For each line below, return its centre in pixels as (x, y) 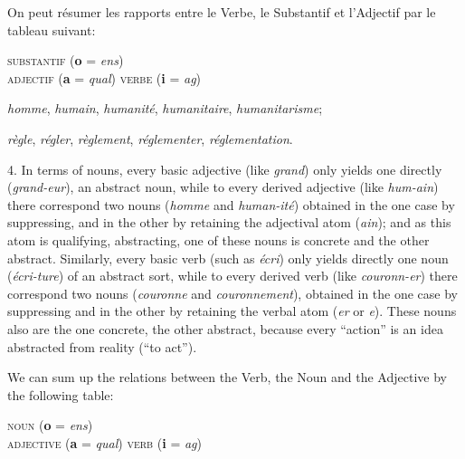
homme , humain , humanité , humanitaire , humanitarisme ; (165, 108)
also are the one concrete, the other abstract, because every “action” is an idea (225, 328)
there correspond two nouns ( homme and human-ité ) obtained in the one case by (231, 204)
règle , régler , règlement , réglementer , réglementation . (150, 138)
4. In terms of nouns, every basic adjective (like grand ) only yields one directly (225, 169)
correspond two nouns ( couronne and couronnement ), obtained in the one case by (232, 293)
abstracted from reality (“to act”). (102, 346)
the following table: (61, 394)
